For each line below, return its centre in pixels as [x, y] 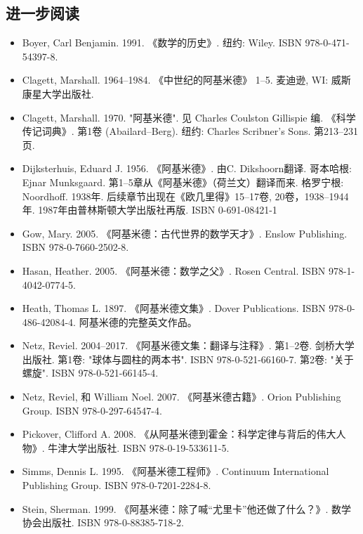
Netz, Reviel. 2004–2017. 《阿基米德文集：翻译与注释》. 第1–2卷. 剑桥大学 [188, 345]
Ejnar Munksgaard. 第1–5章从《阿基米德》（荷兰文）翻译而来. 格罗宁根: [183, 182]
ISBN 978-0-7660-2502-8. [75, 247]
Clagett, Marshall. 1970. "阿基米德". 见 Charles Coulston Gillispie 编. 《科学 [189, 117]
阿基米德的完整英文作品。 [138, 321]
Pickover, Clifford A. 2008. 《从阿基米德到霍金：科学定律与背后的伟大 [179, 434]
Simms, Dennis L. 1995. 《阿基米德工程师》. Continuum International [176, 471]
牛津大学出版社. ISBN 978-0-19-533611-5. [139, 447]
